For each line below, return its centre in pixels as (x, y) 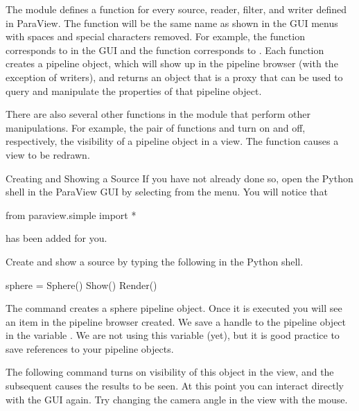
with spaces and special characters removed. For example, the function (155, 36)
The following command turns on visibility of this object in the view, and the (170, 372)
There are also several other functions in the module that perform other (158, 114)
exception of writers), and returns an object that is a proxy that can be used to (174, 77)
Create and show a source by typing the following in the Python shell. (155, 261)
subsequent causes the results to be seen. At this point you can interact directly (175, 386)
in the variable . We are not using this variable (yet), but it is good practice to (173, 335)
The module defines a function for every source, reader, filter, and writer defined (176, 9)
